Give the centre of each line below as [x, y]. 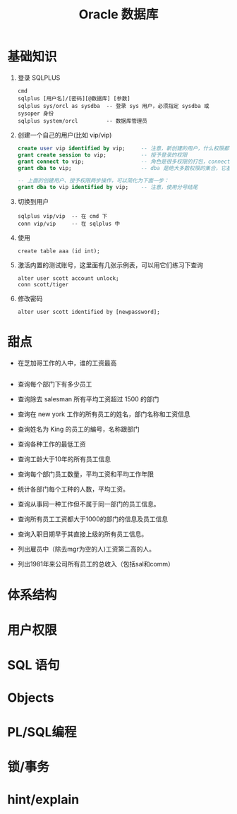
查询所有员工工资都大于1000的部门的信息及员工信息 [92, 519]
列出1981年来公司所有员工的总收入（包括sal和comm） [96, 564]
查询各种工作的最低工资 [51, 444]
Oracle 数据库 [119, 14]
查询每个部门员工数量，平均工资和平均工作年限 [85, 474]
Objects [31, 697]
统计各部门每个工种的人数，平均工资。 [73, 489]
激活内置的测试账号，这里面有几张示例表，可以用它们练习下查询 [110, 265]
